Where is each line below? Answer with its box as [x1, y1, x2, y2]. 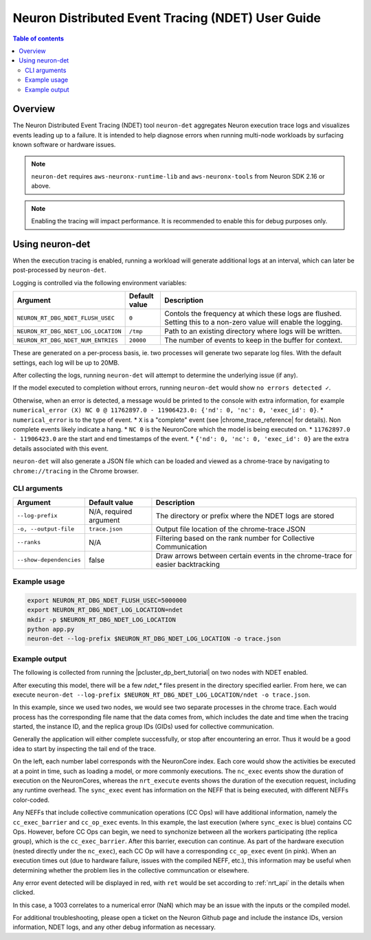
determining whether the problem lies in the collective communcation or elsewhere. [12, 866, 249, 874]
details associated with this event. [12, 444, 109, 453]
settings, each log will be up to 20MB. [12, 358, 120, 367]
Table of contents [12, 34, 65, 43]
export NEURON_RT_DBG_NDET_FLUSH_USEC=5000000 [27, 596, 187, 604]
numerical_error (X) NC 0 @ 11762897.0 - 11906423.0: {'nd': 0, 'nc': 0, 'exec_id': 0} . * [12, 406, 324, 414]
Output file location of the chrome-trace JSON [155, 524, 306, 534]
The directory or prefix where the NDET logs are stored [155, 511, 335, 520]
